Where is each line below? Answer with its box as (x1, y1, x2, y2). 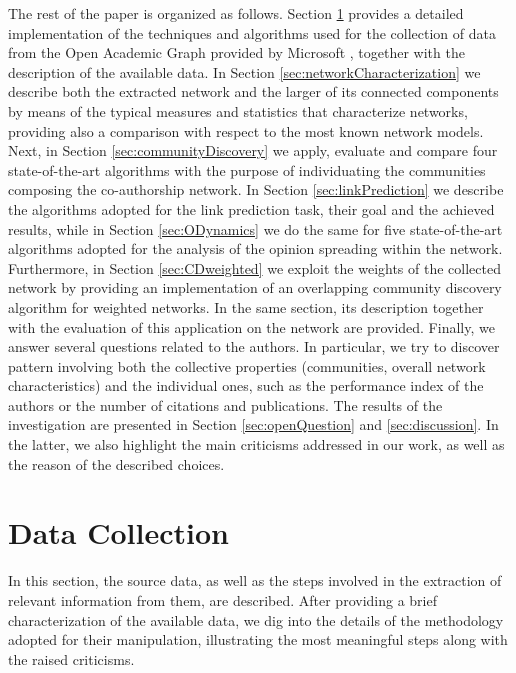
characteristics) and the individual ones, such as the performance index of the (8, 375, 484, 396)
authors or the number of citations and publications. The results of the (8, 394, 443, 415)
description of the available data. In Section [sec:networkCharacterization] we (8, 61, 481, 82)
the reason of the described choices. (8, 453, 225, 474)
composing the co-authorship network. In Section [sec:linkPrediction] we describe (8, 179, 504, 200)
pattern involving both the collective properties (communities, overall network (8, 355, 486, 376)
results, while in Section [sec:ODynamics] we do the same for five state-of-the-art (8, 218, 503, 239)
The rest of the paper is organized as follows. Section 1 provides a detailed (8, 3, 464, 23)
